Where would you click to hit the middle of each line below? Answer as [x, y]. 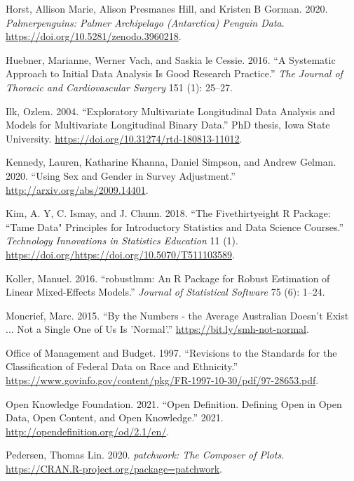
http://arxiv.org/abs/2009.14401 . [77, 189]
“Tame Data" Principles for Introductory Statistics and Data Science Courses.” [175, 226]
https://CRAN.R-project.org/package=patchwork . [114, 469]
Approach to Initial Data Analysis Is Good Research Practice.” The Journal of [174, 73]
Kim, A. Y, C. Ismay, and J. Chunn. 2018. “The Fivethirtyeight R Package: [168, 213]
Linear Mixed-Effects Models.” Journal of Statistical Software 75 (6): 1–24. [165, 292]
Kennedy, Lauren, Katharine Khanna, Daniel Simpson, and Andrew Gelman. [171, 162]
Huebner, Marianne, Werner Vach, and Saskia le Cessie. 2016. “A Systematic [171, 59]
